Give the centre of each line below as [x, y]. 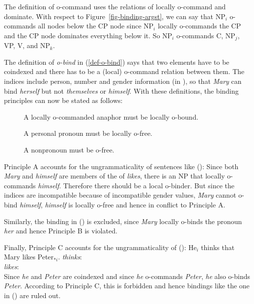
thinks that [218, 247]
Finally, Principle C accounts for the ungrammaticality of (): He [100, 247]
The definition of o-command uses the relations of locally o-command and [115, 6]
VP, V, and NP [27, 45]
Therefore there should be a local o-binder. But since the [149, 185]
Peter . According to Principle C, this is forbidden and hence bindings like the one [127, 286]
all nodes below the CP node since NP [96, 26]
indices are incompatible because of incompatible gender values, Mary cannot [120, 195]
